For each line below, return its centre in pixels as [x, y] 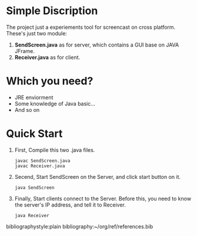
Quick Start [34, 134]
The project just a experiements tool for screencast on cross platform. [91, 27]
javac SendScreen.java [42, 161]
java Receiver [32, 215]
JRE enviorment [34, 97]
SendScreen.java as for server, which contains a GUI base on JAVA [97, 45]
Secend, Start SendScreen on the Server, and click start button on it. [98, 177]
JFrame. [25, 51]
